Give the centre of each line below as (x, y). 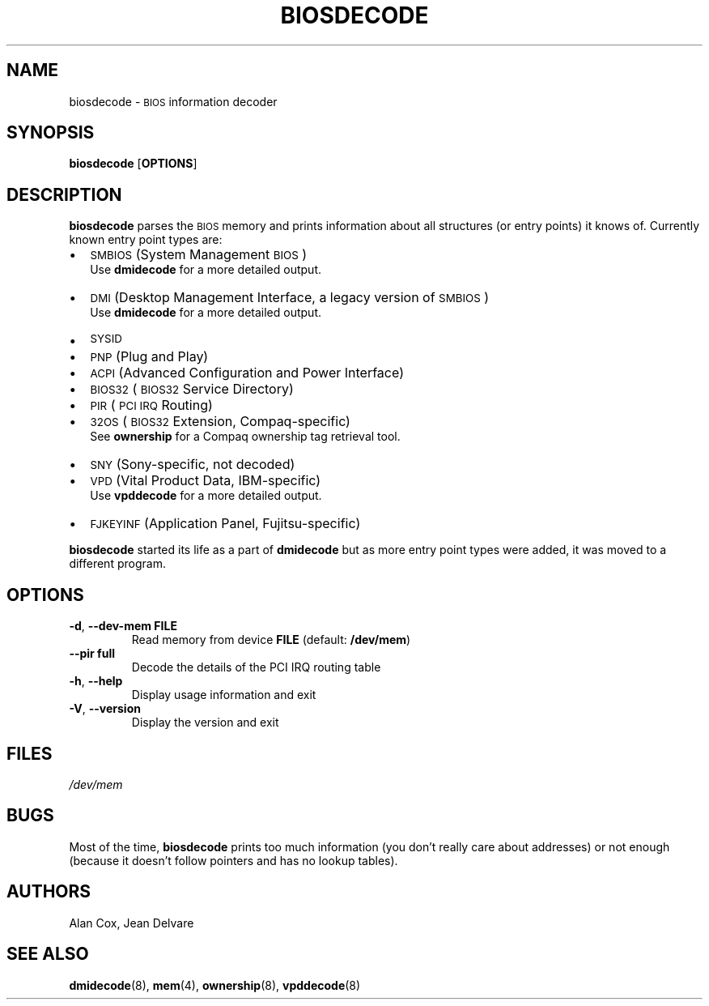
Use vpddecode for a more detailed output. (206, 496)
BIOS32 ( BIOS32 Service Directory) (192, 389)
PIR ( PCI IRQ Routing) (151, 405)
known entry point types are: (146, 240)
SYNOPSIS (51, 133)
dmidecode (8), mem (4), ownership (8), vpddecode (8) (215, 985)
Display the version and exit (205, 723)
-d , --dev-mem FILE (123, 626)
